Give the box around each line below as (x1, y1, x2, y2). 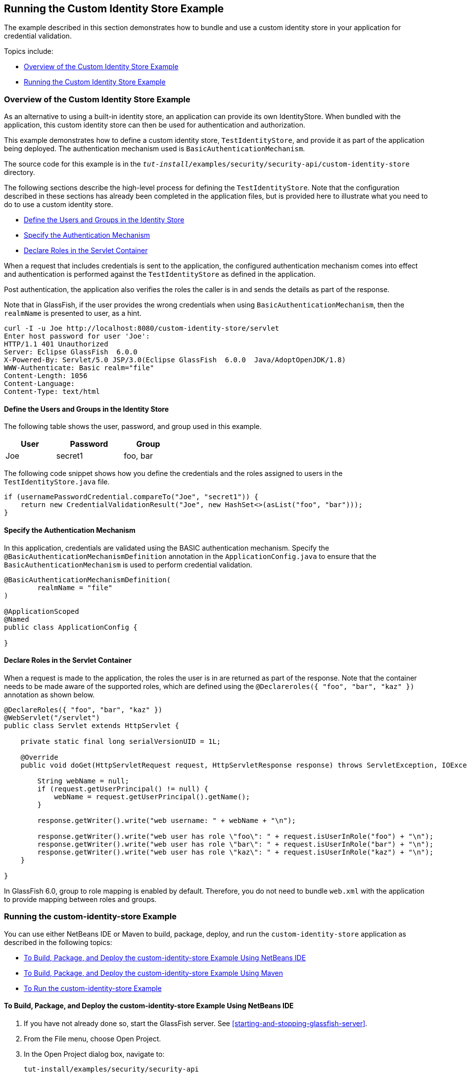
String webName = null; (37, 776, 129, 785)
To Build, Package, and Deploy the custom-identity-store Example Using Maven (24, 968, 283, 977)
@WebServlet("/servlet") (4, 713, 100, 722)
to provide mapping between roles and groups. (4, 895, 157, 904)
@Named (4, 615, 29, 623)
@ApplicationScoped (4, 607, 79, 615)
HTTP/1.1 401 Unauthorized (4, 340, 108, 348)
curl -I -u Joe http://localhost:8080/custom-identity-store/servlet (4, 324, 280, 333)
